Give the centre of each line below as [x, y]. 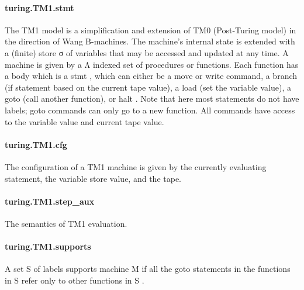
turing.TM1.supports [48, 246]
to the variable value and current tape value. [84, 121]
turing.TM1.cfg [36, 144]
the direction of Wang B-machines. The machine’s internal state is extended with [150, 41]
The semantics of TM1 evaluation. [66, 223]
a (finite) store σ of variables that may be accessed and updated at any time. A [147, 52]
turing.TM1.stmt [39, 7]
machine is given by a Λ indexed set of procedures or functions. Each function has [152, 64]
